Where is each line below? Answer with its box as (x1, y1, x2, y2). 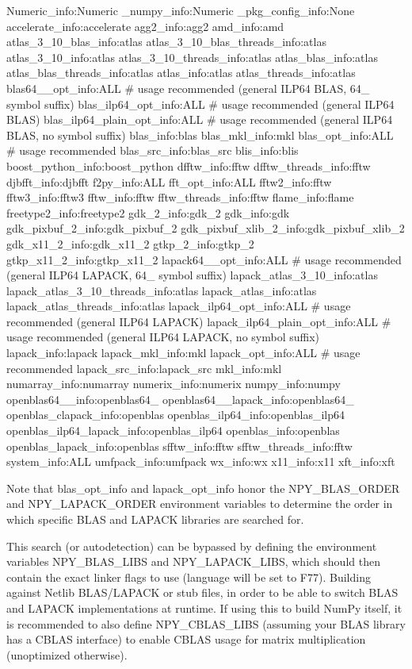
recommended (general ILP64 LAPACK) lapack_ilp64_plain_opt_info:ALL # (6, 313, 391, 329)
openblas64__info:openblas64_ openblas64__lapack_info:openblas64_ (6, 390, 354, 407)
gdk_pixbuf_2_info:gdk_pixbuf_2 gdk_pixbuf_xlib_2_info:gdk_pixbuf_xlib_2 (6, 220, 405, 236)
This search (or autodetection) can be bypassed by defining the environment (6, 537, 377, 554)
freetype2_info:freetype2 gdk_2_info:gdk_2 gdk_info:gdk (6, 204, 290, 221)
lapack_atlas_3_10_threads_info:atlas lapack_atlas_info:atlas (6, 282, 317, 298)
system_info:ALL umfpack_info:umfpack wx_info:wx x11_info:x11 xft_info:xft (6, 453, 395, 470)
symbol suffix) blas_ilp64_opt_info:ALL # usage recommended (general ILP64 (6, 95, 395, 112)
